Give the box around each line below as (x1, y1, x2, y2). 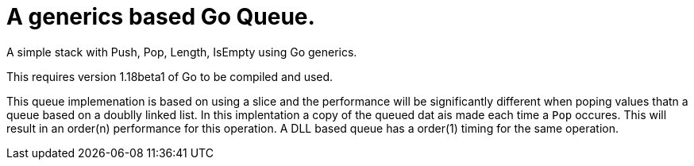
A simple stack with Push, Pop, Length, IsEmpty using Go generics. (6, 44, 357, 59)
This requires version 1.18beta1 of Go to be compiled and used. (6, 69, 334, 83)
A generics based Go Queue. (6, 3, 315, 30)
